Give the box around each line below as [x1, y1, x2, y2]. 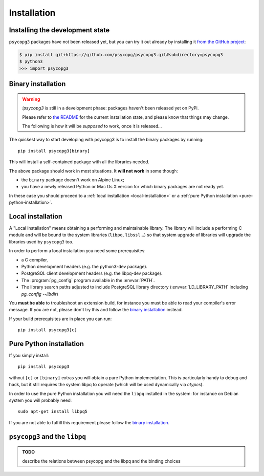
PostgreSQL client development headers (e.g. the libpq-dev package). [21, 270, 163, 276]
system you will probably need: [9, 397, 72, 403]
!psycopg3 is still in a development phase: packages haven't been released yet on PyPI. [22, 105, 199, 111]
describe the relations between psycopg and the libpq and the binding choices [22, 458, 181, 464]
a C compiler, [21, 257, 48, 262]
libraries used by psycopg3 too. [9, 238, 73, 244]
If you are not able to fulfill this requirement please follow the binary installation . [9, 419, 170, 425]
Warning [22, 96, 40, 102]
